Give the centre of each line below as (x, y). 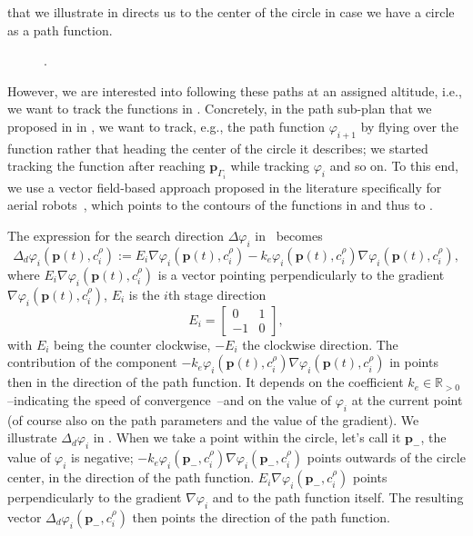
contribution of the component (92, 362)
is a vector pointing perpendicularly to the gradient (301, 274)
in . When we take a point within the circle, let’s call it (247, 437)
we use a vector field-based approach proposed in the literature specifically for (225, 187)
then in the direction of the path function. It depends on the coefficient (206, 382)
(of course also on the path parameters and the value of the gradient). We (213, 419)
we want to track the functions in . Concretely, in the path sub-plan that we (220, 109)
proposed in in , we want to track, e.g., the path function (166, 126)
